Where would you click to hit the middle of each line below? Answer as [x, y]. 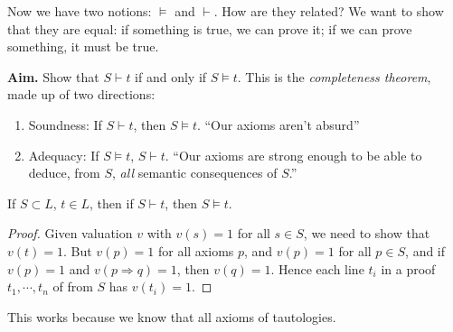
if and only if [171, 76]
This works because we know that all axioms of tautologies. [172, 316]
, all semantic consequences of [195, 173]
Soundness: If [65, 124]
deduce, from [64, 173]
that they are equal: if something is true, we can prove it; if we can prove [210, 28]
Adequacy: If [64, 155]
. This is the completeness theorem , [334, 76]
